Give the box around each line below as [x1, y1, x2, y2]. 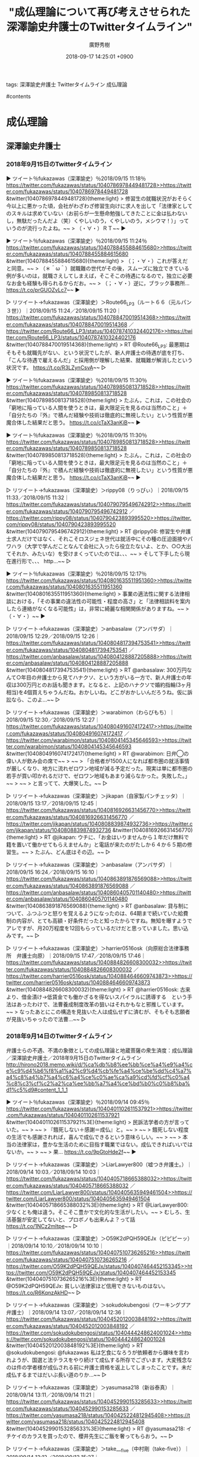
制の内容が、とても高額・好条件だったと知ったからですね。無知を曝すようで [6, 917, 192, 924]
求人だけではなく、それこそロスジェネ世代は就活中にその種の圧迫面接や [11, 536, 188, 543]
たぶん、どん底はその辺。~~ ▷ [34, 848, 111, 856]
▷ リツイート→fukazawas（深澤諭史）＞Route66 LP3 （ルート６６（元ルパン [6, 298, 192, 307]
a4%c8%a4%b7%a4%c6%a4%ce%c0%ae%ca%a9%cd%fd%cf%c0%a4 [6, 1074, 190, 1081]
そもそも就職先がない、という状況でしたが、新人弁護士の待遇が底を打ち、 [6, 349, 188, 357]
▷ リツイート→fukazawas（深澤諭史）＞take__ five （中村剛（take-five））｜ [6, 1445, 190, 1453]
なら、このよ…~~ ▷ [11, 696, 60, 703]
